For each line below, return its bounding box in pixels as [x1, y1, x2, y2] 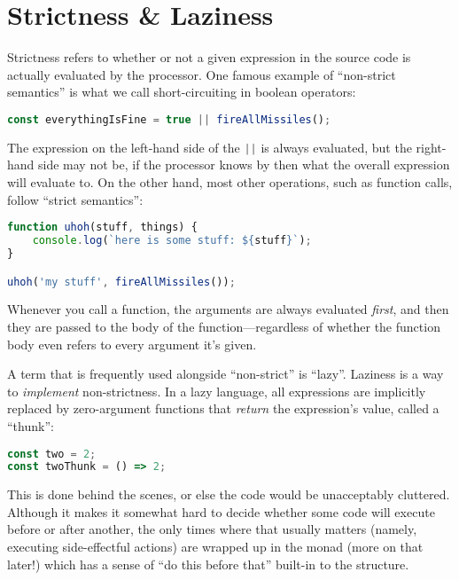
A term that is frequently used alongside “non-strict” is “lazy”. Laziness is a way [7, 364, 444, 383]
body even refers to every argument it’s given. [7, 334, 257, 353]
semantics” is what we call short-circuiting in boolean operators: [7, 82, 356, 101]
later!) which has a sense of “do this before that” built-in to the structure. [7, 554, 409, 573]
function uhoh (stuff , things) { [7, 221, 198, 234]
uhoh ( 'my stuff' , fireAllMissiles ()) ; [7, 275, 236, 288]
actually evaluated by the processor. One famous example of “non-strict [7, 65, 396, 83]
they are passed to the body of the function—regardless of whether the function [7, 317, 440, 335]
